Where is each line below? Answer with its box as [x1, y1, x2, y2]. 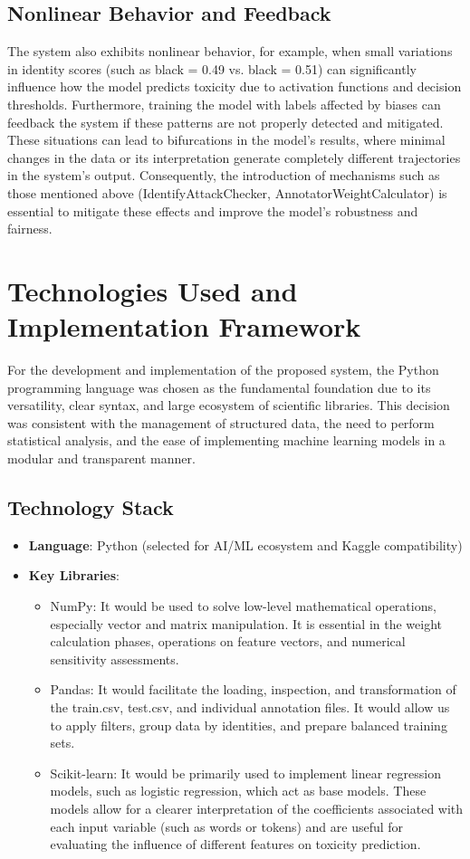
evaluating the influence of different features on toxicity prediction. [50, 835, 421, 854]
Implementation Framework [7, 308, 361, 345]
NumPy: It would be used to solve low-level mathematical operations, [50, 597, 436, 615]
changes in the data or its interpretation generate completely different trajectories [7, 148, 461, 167]
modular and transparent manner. [7, 449, 196, 468]
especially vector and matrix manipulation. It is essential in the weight [50, 614, 443, 633]
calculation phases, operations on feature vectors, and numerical [50, 632, 406, 651]
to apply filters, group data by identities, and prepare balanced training [50, 715, 447, 734]
